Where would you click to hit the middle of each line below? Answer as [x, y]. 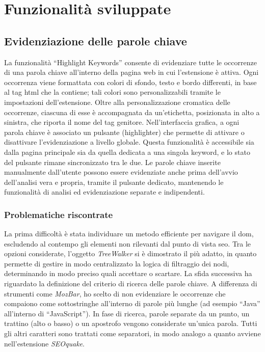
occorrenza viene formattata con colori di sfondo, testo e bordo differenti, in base [130, 82]
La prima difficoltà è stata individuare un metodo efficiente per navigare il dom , [129, 234]
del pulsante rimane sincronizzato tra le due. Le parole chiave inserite [112, 162]
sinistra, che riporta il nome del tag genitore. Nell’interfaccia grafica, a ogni [122, 122]
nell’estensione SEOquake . [44, 343]
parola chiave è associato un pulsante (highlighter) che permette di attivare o [124, 132]
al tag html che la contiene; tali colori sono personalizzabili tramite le [112, 92]
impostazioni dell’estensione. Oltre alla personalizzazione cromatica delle [117, 102]
